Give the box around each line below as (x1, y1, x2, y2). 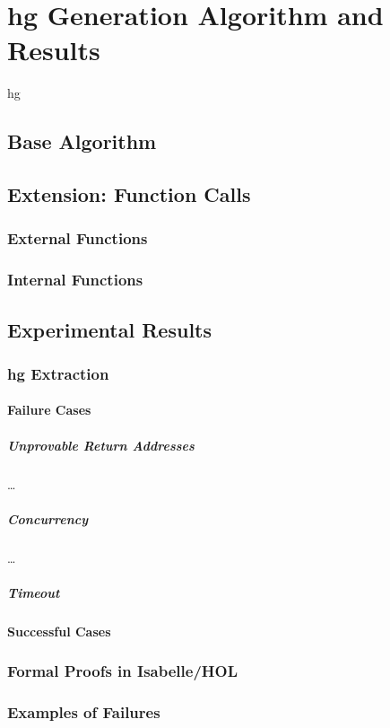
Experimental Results (7, 315, 212, 343)
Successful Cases (7, 621, 111, 640)
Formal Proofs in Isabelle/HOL (7, 660, 238, 682)
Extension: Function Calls (7, 180, 251, 208)
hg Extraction (7, 362, 109, 384)
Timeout (7, 583, 60, 601)
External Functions (7, 227, 148, 250)
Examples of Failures (7, 701, 160, 724)
